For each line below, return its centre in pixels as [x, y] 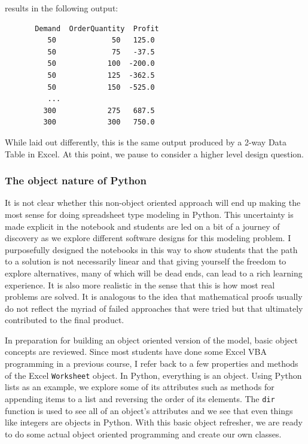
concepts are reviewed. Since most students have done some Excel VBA [136, 352]
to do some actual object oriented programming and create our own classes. [143, 434]
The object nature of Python [76, 180]
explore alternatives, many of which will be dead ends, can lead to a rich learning [154, 273]
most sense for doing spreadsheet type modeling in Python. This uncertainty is [149, 214]
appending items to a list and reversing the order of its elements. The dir [140, 398]
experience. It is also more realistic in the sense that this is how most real [140, 285]
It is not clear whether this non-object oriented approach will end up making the [153, 203]
